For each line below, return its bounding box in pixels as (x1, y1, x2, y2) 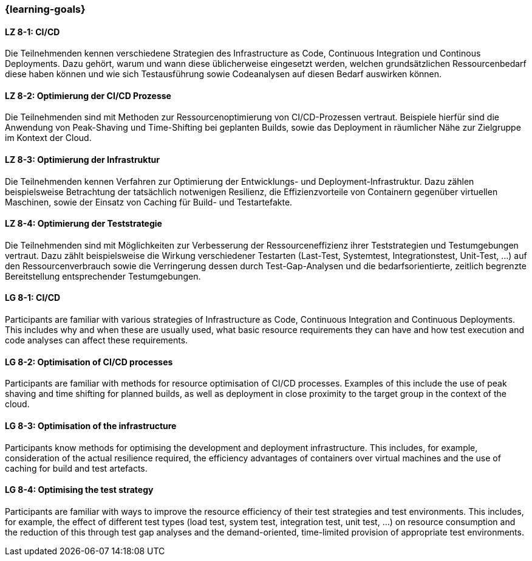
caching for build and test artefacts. (5, 463, 148, 473)
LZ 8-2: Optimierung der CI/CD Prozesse (5, 90, 171, 101)
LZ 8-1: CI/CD (5, 26, 60, 37)
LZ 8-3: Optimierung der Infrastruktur (5, 154, 160, 165)
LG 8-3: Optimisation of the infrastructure (5, 420, 177, 431)
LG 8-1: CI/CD (5, 292, 61, 303)
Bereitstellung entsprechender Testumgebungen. (5, 270, 201, 281)
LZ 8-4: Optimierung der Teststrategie (5, 218, 162, 229)
